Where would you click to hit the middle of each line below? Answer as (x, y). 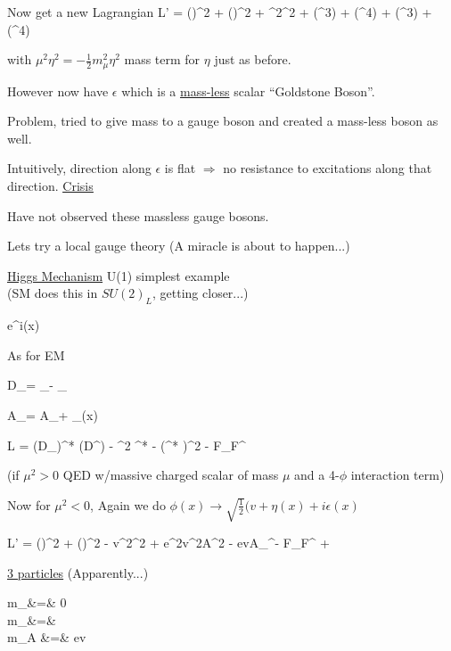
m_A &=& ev (47, 637)
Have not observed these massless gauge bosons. (138, 215)
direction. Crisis (50, 186)
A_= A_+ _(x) (53, 414)
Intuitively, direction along (79, 168)
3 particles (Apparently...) (78, 572)
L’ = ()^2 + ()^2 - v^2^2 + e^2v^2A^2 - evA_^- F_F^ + (168, 542)
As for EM (36, 354)
